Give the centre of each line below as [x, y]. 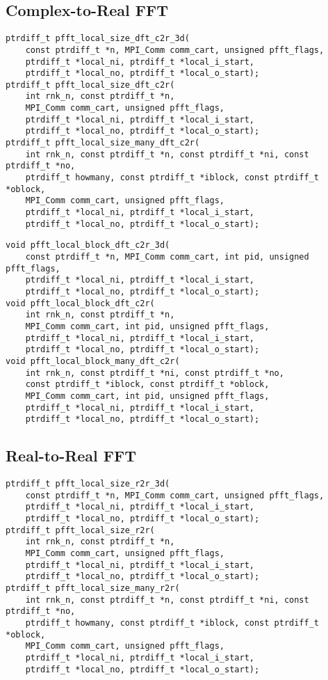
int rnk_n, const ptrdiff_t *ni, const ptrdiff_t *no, [155, 373]
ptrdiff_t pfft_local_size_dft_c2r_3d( [98, 39]
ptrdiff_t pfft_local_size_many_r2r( [93, 588]
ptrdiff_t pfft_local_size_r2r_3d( [88, 484]
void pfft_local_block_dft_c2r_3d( [88, 245]
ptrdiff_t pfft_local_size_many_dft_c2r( [103, 143]
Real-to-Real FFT [71, 456]
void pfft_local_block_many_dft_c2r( [93, 361]
